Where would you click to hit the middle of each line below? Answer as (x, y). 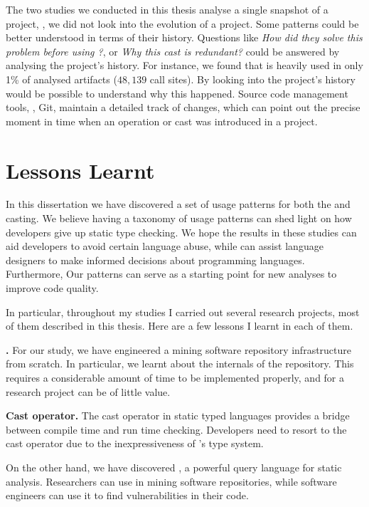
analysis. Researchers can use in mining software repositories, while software (171, 481)
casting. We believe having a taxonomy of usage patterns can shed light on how (179, 218)
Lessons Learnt (80, 170)
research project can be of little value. (88, 391)
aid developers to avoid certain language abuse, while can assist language (165, 246)
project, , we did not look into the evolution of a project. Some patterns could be (182, 23)
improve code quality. (52, 288)
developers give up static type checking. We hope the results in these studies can (181, 232)
